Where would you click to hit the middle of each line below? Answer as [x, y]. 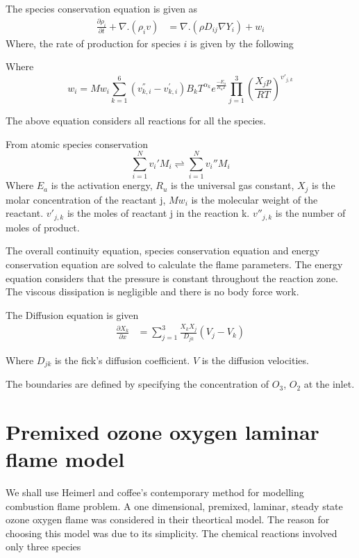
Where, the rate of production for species [93, 43]
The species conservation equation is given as [102, 8]
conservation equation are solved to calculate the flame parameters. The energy [174, 264]
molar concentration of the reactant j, [86, 199]
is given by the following [242, 43]
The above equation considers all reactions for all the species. [136, 120]
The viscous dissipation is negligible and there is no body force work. [152, 292]
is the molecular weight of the [254, 199]
